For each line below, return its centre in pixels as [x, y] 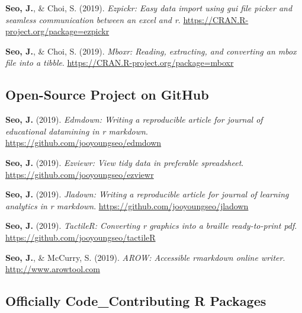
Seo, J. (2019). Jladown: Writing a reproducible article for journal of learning [147, 194]
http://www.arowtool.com [53, 269]
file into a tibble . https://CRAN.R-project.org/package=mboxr [120, 63]
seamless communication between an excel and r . [93, 19]
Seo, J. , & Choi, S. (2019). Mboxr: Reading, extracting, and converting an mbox [151, 51]
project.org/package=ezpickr [57, 31]
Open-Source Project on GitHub [107, 95]
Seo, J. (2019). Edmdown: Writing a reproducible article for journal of [134, 119]
